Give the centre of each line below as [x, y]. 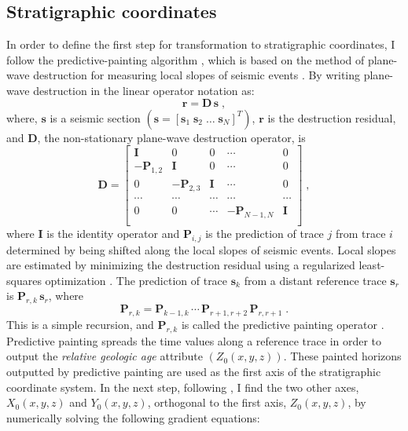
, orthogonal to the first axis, [217, 402]
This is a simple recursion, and [80, 324]
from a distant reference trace [315, 280]
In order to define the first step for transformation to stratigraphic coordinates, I [201, 44]
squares [24, 280]
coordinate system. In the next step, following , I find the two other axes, [183, 387]
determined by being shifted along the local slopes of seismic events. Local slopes [201, 249]
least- [372, 265]
